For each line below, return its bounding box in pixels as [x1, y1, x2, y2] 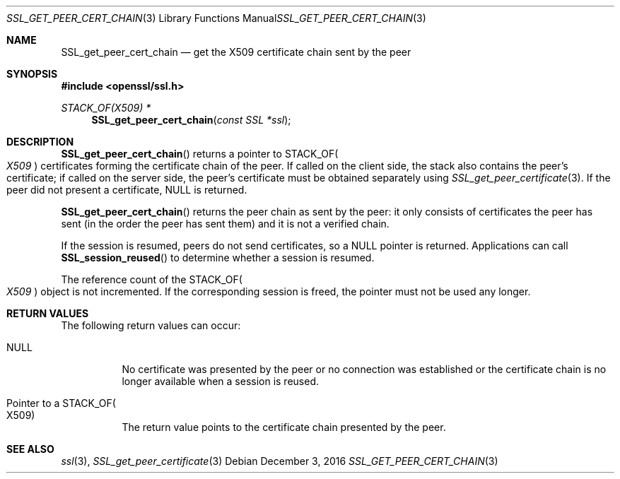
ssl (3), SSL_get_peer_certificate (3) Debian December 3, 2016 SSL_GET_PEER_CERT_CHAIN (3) [61, 455, 498, 467]
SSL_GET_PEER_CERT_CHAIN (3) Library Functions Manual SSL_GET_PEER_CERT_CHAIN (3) [6, 12, 426, 24]
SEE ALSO [6, 443, 54, 455]
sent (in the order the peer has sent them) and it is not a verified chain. [61, 218, 390, 230]
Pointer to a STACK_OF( [6, 397, 116, 409]
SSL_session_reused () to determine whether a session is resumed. [61, 252, 375, 264]
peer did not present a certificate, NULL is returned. [6, 184, 247, 196]
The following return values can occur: [61, 319, 241, 331]
